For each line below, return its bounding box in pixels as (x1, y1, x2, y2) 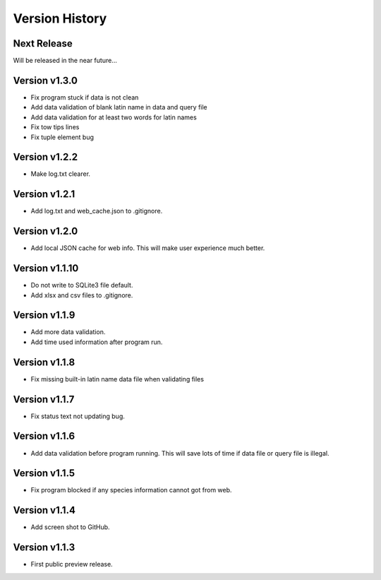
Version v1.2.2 (13, 151, 78, 163)
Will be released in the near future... (13, 57, 118, 65)
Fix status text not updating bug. (30, 412, 125, 420)
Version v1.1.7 (13, 393, 75, 406)
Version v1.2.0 (13, 225, 78, 237)
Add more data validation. (30, 328, 106, 336)
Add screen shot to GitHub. (30, 523, 110, 531)
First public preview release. (30, 560, 113, 569)
